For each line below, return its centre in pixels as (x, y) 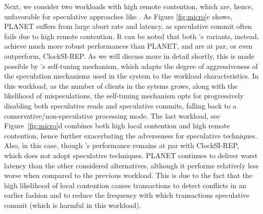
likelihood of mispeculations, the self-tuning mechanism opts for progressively (124, 96)
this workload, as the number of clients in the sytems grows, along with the (121, 85)
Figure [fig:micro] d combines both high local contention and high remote (117, 126)
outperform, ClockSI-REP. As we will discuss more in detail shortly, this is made (129, 56)
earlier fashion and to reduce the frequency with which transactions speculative (127, 195)
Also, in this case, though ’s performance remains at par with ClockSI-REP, (122, 145)
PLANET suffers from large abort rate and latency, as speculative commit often (128, 26)
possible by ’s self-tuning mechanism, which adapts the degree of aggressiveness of (131, 66)
